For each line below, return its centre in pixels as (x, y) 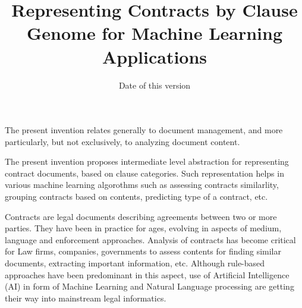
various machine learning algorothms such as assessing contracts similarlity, (142, 185)
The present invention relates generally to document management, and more (144, 130)
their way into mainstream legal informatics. (86, 298)
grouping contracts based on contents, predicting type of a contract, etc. (136, 197)
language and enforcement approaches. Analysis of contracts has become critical (150, 239)
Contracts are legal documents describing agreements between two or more (141, 216)
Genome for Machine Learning (155, 33)
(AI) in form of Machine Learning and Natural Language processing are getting (150, 286)
